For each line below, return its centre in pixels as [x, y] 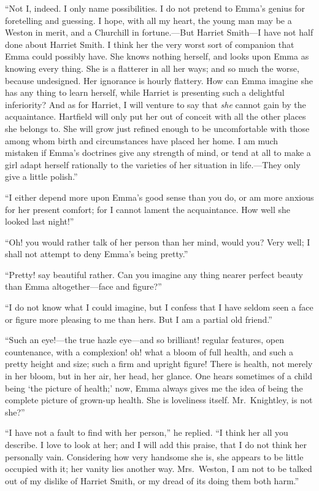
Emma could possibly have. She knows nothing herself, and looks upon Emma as [157, 56]
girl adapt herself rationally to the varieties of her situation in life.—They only [153, 164]
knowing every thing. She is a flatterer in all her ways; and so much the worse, [152, 68]
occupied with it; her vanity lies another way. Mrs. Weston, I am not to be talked [159, 469]
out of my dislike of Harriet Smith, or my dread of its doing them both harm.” [152, 480]
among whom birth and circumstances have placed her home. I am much [142, 140]
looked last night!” [40, 221]
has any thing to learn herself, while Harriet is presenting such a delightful [145, 92]
